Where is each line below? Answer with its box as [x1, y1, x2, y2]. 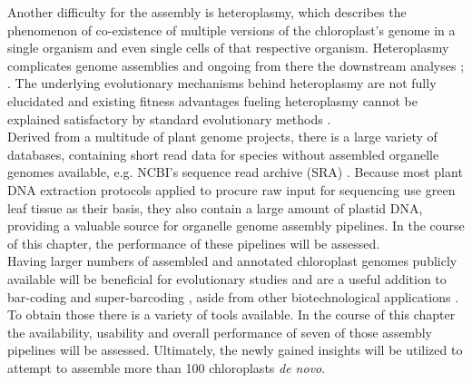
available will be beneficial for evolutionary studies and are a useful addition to [7, 269, 447, 288]
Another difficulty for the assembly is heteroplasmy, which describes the [7, 3, 407, 21]
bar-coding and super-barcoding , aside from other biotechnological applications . [7, 287, 459, 306]
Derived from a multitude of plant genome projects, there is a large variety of [7, 127, 438, 146]
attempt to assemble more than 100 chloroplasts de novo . [7, 358, 326, 377]
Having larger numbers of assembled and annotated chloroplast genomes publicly [7, 251, 457, 270]
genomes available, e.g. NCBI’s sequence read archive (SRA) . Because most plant [7, 162, 463, 182]
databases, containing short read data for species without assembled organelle [7, 144, 439, 163]
